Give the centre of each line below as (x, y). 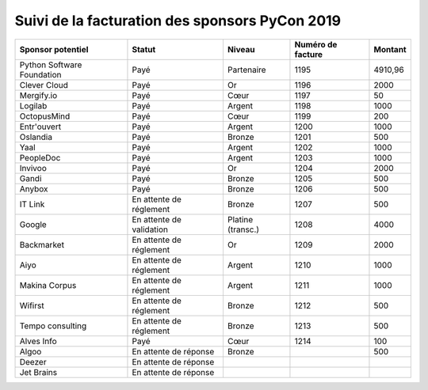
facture (309, 54)
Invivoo (33, 168)
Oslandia (36, 137)
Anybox (34, 188)
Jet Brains (38, 372)
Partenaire (246, 70)
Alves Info (38, 341)
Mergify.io (38, 95)
